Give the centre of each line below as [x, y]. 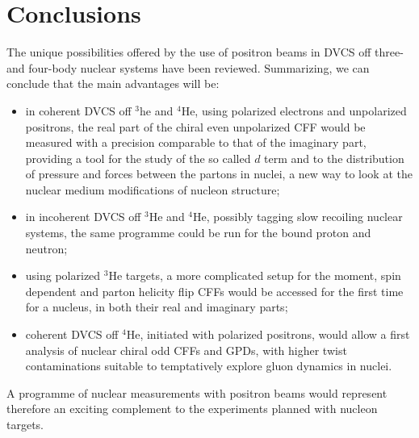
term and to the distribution [334, 158]
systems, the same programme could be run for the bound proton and [198, 233]
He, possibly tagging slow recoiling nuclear [298, 217]
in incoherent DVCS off [83, 217]
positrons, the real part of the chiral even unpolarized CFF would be [195, 126]
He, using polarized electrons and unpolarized [294, 110]
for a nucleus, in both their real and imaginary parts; [157, 307]
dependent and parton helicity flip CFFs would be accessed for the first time [214, 291]
